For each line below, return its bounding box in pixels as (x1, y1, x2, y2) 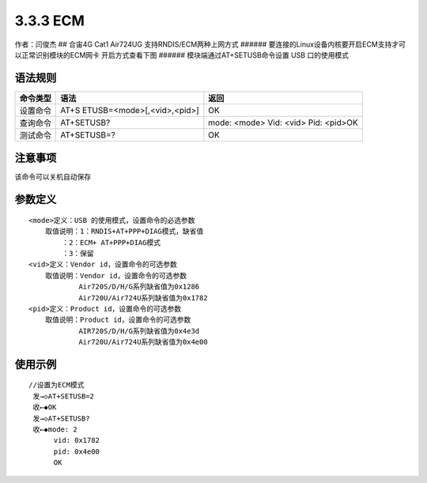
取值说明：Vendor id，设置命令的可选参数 (44, 271, 187, 280)
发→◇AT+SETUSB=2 (32, 391, 95, 401)
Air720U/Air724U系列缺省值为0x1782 (78, 293, 209, 302)
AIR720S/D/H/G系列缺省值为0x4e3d (78, 326, 200, 335)
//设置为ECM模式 (28, 380, 85, 390)
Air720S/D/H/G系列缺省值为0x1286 (78, 282, 200, 292)
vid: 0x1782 (53, 436, 100, 445)
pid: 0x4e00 (53, 447, 100, 456)
